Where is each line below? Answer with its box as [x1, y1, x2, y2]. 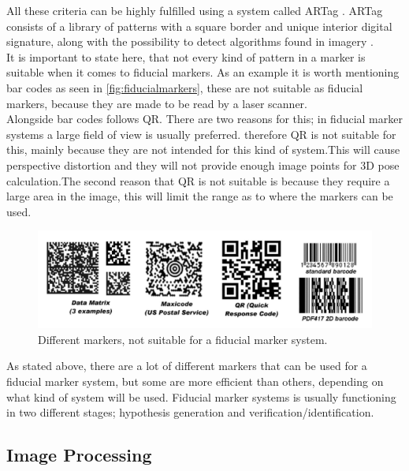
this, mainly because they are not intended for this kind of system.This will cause [6, 141, 400, 158]
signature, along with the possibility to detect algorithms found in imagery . [6, 33, 374, 50]
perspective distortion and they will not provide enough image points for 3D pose [6, 156, 400, 173]
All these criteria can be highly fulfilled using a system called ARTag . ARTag [6, 2, 383, 18]
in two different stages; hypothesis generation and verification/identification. [6, 404, 374, 421]
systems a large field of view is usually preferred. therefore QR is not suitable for [6, 125, 396, 142]
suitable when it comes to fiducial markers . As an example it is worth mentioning [6, 64, 400, 80]
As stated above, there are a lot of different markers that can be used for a [6, 357, 367, 374]
